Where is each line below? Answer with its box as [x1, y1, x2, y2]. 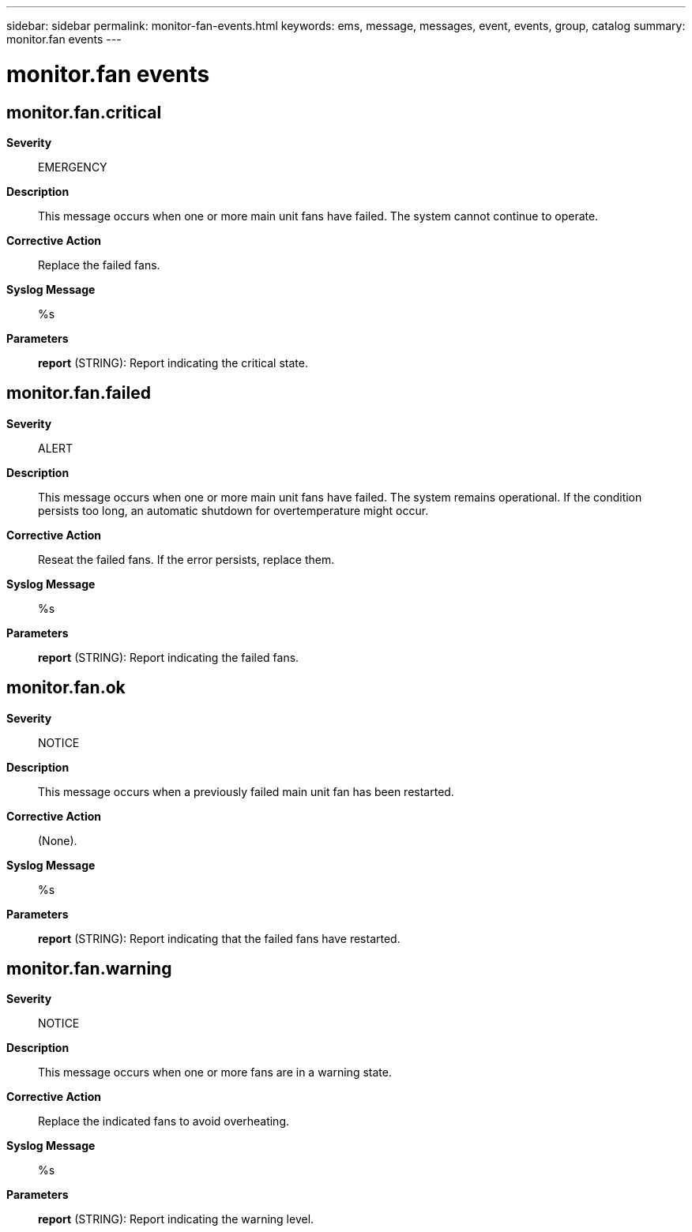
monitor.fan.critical [6, 102, 162, 122]
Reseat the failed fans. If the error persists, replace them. [38, 552, 335, 566]
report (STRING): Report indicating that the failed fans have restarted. [38, 931, 401, 945]
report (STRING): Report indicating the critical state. [38, 355, 308, 370]
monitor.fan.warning [6, 959, 172, 979]
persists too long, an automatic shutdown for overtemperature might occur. [38, 503, 429, 517]
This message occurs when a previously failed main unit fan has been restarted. [38, 784, 454, 798]
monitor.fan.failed [6, 383, 151, 404]
